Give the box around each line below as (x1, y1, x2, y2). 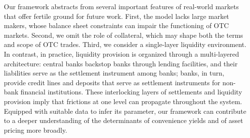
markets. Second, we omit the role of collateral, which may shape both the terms (4, 30, 243, 40)
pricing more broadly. (4, 124, 67, 135)
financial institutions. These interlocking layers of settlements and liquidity (20, 87, 242, 97)
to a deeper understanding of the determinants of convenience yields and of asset (4, 115, 243, 125)
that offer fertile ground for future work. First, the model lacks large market (4, 11, 229, 21)
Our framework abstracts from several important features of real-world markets (4, 1, 239, 11)
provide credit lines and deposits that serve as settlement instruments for (4, 77, 221, 87)
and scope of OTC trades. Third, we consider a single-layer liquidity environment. (4, 39, 247, 49)
